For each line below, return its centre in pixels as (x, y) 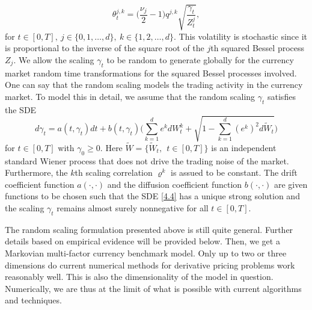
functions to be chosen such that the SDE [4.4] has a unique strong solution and (152, 196)
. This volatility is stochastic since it (241, 36)
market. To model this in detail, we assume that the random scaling (130, 96)
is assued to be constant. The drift (234, 172)
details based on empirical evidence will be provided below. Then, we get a (142, 241)
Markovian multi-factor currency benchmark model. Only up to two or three (146, 253)
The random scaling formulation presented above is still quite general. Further (149, 229)
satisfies (282, 96)
